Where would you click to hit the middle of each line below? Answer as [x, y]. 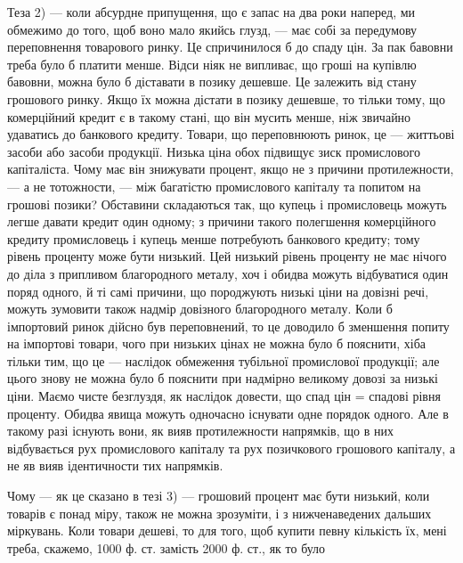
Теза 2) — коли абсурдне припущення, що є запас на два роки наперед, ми [211, 12]
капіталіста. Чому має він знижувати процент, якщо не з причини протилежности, [231, 169]
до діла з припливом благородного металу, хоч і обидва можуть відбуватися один [228, 273]
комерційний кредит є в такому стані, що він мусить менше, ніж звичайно [209, 116]
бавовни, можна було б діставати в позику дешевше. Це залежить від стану [212, 82]
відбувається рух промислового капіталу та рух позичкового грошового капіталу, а [231, 448]
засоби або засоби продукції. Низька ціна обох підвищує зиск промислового [214, 151]
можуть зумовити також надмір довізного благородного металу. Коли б [200, 309]
